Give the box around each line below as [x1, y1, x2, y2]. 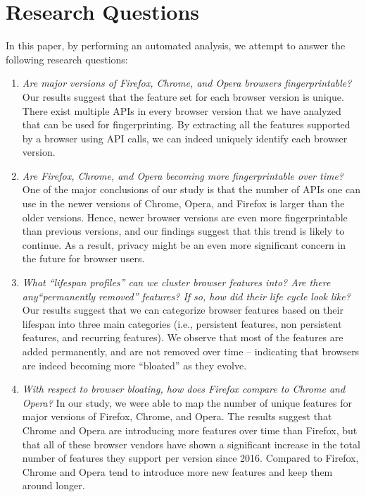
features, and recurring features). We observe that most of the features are [22, 330, 343, 345]
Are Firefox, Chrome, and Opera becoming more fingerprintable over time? [22, 168, 343, 183]
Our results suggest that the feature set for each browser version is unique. [22, 89, 344, 104]
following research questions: [6, 51, 128, 66]
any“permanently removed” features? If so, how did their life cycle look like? [22, 288, 351, 303]
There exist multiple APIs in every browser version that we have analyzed [22, 103, 341, 118]
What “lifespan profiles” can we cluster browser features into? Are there [22, 275, 331, 290]
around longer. [22, 478, 85, 493]
